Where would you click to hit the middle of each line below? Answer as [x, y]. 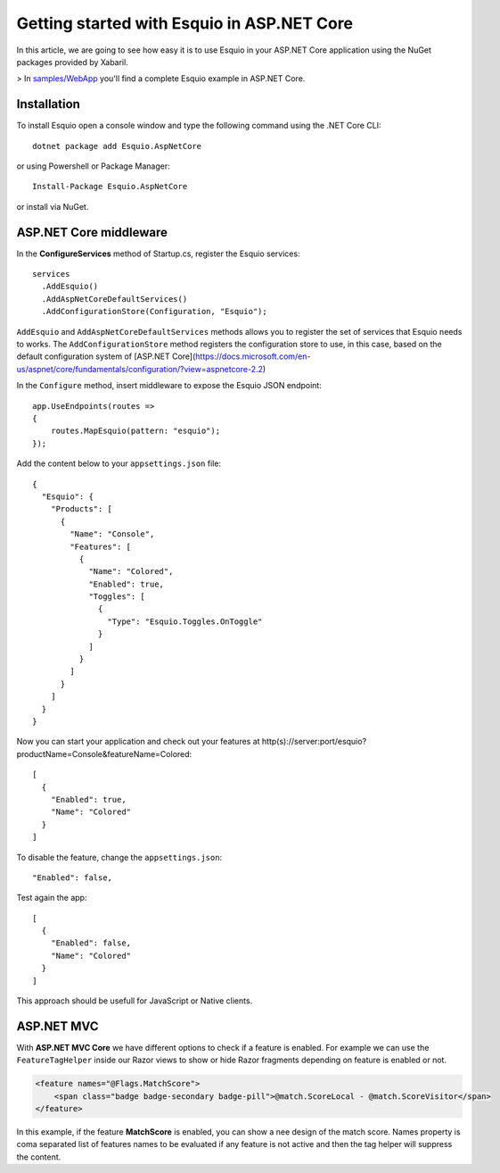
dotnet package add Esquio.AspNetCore [117, 146]
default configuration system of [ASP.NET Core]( [106, 356]
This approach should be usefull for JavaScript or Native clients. [135, 1001]
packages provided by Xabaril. [72, 62]
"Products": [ [82, 509]
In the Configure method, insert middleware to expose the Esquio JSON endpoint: [169, 386]
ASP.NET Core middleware [92, 232]
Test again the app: [52, 898]
